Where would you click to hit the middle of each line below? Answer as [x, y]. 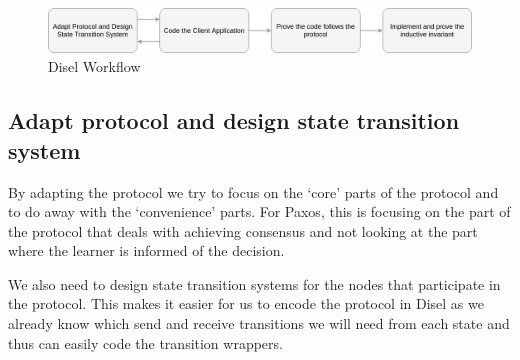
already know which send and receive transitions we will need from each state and [259, 323]
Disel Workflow [94, 66]
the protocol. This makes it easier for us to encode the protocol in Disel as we [246, 303]
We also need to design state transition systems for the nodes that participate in [254, 283]
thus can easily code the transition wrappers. [145, 342]
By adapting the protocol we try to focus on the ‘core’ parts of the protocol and [253, 191]
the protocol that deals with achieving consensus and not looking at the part [243, 230]
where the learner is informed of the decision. [146, 250]
